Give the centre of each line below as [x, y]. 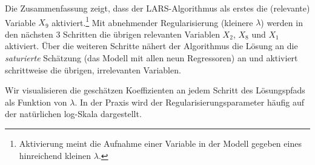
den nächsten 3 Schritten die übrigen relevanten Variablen [112, 34]
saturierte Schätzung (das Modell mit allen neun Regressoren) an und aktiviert [151, 58]
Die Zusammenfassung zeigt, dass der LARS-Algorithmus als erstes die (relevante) [157, 8]
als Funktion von [36, 102]
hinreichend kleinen [55, 155]
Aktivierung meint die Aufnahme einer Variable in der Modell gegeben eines [160, 143]
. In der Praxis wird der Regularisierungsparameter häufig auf [190, 102]
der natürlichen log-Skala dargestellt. [73, 114]
